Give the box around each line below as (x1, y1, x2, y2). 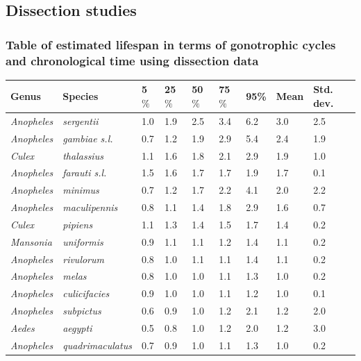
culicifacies (62, 286, 110, 301)
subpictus (62, 303, 101, 318)
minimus (62, 183, 99, 197)
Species (62, 89, 99, 103)
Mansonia (10, 234, 52, 249)
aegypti (62, 320, 92, 335)
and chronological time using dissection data (6, 51, 259, 69)
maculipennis (62, 200, 118, 215)
